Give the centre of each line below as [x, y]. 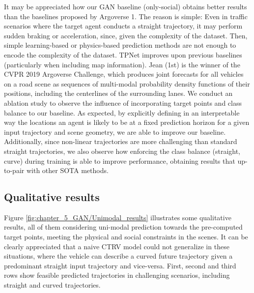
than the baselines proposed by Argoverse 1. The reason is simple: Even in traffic [126, 16]
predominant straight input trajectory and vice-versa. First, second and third [120, 265]
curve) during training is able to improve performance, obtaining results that [120, 161]
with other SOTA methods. [67, 170]
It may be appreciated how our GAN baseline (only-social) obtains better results [126, 6]
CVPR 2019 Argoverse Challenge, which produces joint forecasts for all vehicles [124, 74]
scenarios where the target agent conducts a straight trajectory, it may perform [123, 26]
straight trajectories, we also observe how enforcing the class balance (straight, [122, 151]
